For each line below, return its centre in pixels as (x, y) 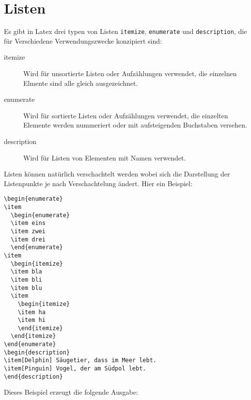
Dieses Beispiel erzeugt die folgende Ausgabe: (71, 392)
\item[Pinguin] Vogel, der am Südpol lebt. (75, 369)
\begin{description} (37, 352)
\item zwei (28, 231)
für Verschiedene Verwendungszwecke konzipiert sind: (83, 40)
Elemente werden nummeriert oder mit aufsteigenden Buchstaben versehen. (135, 125)
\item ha (31, 312)
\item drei (28, 239)
